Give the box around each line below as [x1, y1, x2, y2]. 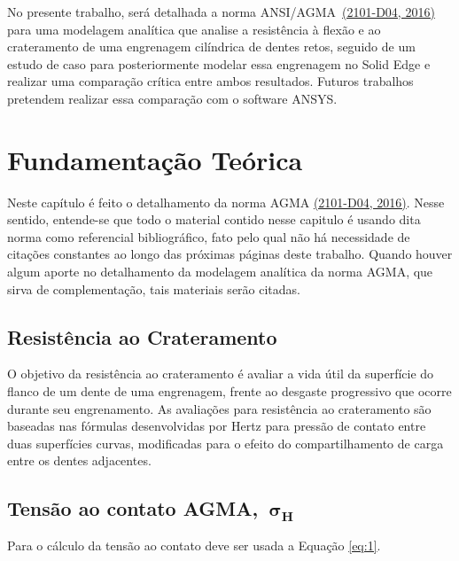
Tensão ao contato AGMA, [7, 495, 259, 522]
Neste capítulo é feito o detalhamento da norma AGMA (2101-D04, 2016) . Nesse [7, 192, 445, 211]
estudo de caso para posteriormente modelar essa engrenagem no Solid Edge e [7, 54, 431, 73]
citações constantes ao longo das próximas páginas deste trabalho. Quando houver [7, 245, 453, 263]
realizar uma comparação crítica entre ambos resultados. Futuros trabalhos [7, 72, 414, 90]
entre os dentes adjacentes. [7, 451, 152, 470]
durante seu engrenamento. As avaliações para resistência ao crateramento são [7, 399, 432, 417]
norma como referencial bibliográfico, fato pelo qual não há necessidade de [7, 227, 410, 245]
